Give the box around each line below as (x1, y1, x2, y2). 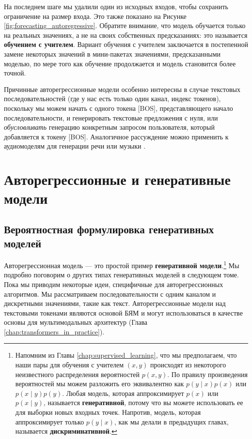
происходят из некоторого (150, 360, 226, 370)
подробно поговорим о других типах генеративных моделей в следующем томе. (4, 270, 239, 280)
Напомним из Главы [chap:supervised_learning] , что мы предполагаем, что (15, 350, 237, 360)
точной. (4, 68, 26, 78)
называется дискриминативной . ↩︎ (15, 426, 117, 436)
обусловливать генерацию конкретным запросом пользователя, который (4, 122, 215, 132)
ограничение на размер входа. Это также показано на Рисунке (4, 11, 187, 21)
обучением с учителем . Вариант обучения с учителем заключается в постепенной (4, 39, 248, 49)
